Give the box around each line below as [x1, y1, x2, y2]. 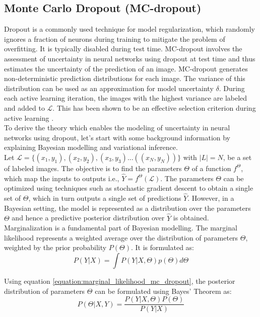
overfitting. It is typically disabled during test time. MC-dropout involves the [4, 43, 242, 54]
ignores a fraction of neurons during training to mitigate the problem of [4, 33, 225, 44]
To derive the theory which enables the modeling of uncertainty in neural [4, 122, 230, 133]
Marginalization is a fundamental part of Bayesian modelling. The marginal [4, 222, 237, 233]
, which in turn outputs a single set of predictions [28, 193, 181, 203]
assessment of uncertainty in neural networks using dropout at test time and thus [4, 53, 255, 63]
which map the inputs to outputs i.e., [4, 173, 119, 183]
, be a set [223, 151, 252, 162]
